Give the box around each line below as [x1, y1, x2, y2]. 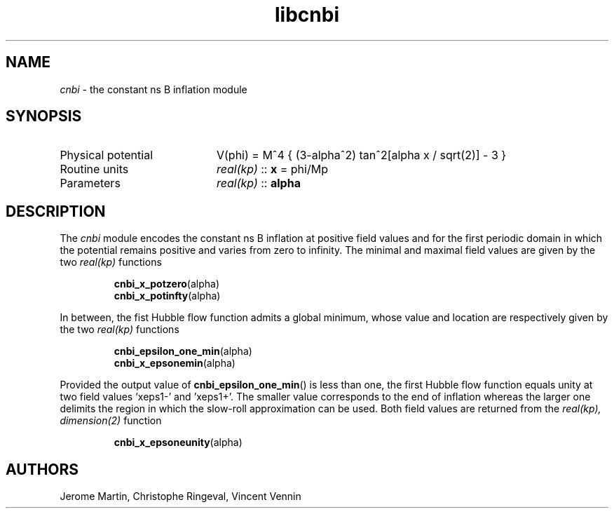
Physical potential [60, 148, 153, 163]
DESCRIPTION [6, 202, 106, 220]
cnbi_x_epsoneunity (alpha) [114, 436, 243, 449]
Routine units [60, 162, 129, 177]
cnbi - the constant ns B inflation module [60, 83, 247, 95]
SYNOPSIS [6, 107, 82, 126]
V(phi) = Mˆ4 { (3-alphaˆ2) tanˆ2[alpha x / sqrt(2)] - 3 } [216, 148, 507, 163]
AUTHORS [6, 460, 79, 478]
